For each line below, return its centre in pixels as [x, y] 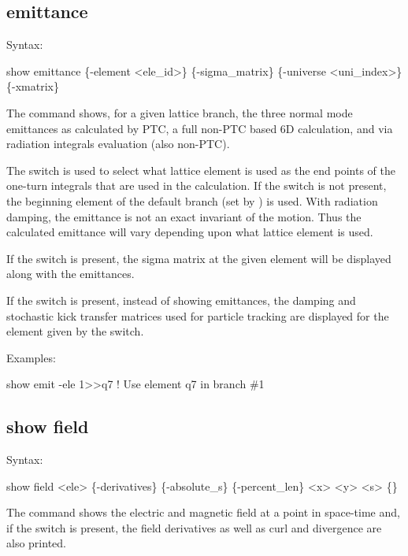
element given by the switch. [75, 331]
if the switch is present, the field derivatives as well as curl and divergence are [194, 527]
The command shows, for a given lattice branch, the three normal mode [180, 112]
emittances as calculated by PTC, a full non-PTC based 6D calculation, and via [200, 128]
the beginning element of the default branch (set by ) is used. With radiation [192, 200]
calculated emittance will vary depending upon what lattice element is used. [190, 232]
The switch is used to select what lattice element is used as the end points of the [201, 170]
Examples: [31, 357]
